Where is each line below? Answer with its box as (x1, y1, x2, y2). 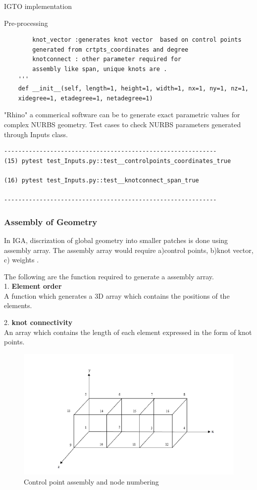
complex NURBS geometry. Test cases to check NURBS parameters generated (4, 119, 241, 129)
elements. (4, 300, 32, 311)
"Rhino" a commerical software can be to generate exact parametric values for (4, 109, 240, 120)
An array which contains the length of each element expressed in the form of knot (4, 327, 252, 337)
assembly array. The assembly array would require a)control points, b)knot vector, (4, 245, 254, 255)
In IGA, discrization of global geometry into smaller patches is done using (4, 235, 228, 245)
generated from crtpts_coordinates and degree (32, 46, 189, 53)
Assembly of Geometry (4, 215, 98, 228)
